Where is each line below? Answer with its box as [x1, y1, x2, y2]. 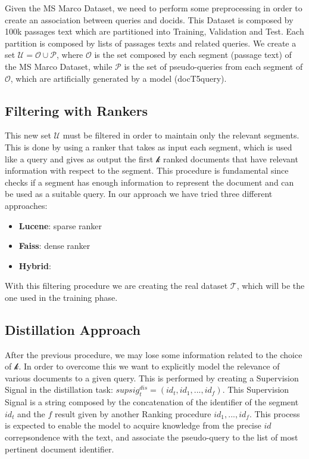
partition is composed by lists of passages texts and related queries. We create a [5, 36, 296, 49]
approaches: [5, 199, 48, 211]
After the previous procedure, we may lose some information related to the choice [5, 348, 302, 361]
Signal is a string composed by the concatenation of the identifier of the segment [5, 396, 299, 408]
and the [17, 407, 45, 420]
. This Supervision [222, 383, 289, 396]
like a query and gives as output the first [5, 152, 154, 165]
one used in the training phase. [5, 291, 118, 303]
